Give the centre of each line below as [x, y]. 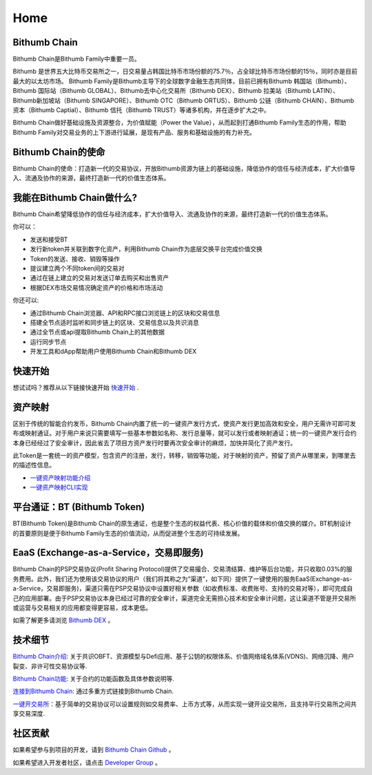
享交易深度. [29, 714]
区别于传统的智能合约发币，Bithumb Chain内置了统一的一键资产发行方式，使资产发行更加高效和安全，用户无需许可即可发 [184, 423]
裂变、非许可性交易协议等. [50, 666]
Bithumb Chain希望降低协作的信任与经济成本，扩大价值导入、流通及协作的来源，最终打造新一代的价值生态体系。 [172, 214]
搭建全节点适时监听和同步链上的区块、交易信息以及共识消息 [114, 322]
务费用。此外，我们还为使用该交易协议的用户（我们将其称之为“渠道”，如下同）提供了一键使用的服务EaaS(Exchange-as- [183, 579]
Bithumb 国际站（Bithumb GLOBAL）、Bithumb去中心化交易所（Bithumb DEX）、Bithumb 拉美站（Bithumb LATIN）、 [176, 91]
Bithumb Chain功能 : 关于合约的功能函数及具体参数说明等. [94, 679]
